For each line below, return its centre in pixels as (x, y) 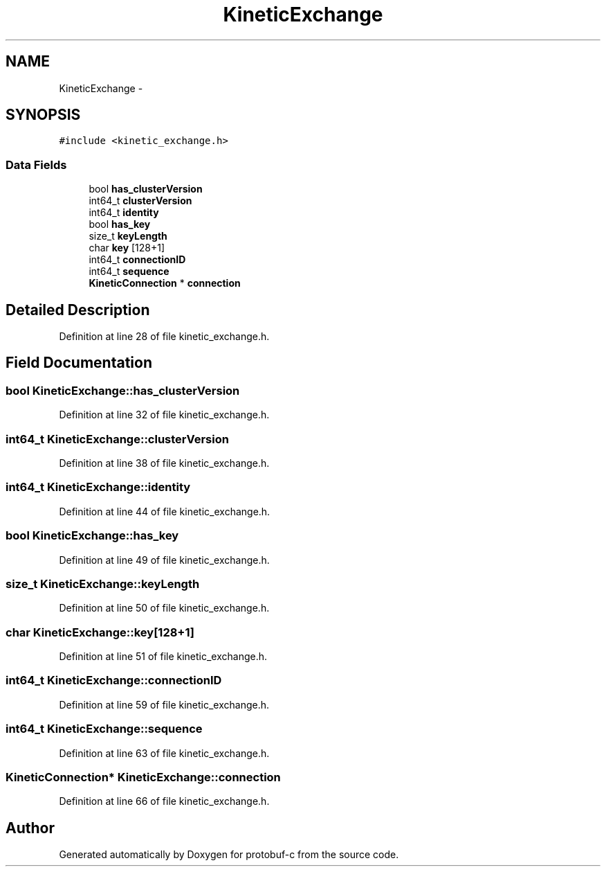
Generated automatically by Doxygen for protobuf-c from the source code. (229, 855)
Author (30, 828)
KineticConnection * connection (165, 283)
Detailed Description (78, 310)
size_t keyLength (128, 236)
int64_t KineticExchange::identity (98, 487)
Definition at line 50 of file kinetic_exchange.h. (164, 608)
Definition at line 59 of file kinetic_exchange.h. (164, 704)
